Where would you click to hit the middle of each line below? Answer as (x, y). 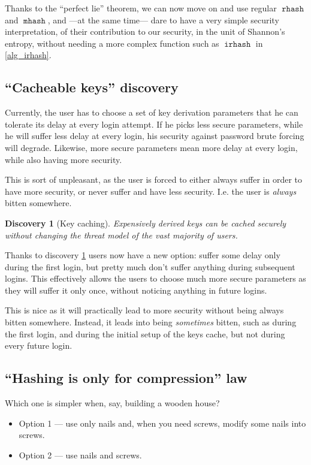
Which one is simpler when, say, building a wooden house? (112, 403)
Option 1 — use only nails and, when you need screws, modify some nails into (162, 423)
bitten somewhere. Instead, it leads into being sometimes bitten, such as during (151, 322)
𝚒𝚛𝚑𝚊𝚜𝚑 (238, 44)
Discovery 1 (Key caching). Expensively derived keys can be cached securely (146, 223)
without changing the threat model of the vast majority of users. (121, 235)
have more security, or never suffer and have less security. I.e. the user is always (151, 191)
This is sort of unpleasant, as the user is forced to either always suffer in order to (153, 179)
